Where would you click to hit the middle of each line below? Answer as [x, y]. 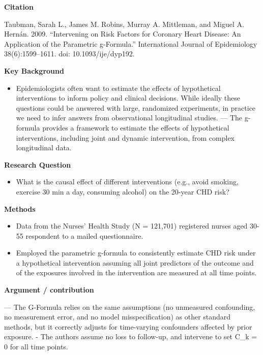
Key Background [34, 70]
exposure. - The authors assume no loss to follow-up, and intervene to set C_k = [131, 336]
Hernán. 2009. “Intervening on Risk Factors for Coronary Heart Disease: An [123, 34]
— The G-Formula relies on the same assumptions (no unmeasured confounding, [130, 306]
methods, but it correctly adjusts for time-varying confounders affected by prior [128, 326]
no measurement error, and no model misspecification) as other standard [118, 317]
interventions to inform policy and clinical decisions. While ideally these [128, 98]
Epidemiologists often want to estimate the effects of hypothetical [118, 88]
